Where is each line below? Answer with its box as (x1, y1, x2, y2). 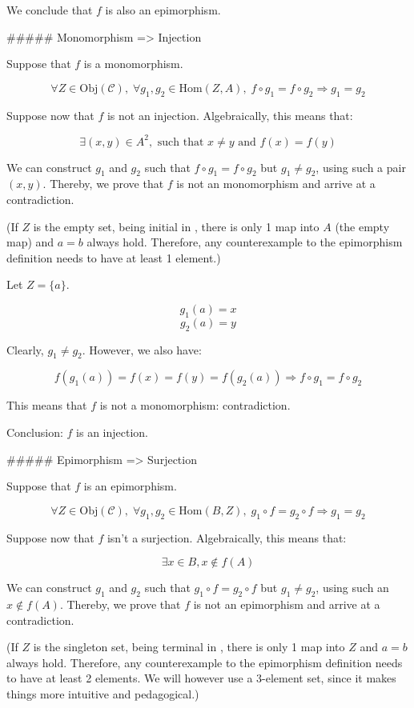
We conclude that (6, 2, 93, 18)
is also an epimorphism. (105, 2, 221, 18)
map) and (6, 234, 54, 250)
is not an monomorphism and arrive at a (176, 175, 376, 192)
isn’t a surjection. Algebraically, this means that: (107, 529, 347, 546)
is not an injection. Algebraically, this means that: (107, 106, 353, 123)
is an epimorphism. (83, 478, 177, 494)
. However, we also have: (82, 341, 202, 358)
